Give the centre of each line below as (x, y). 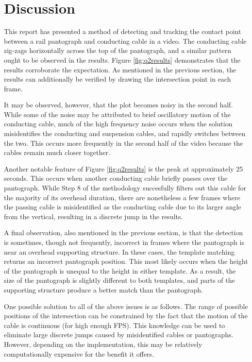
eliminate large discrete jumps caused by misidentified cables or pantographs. (119, 335)
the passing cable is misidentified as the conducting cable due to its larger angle (123, 207)
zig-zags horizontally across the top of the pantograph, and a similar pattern (118, 50)
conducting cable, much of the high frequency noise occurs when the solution (118, 124)
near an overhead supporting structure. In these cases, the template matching (119, 251)
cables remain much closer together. (57, 152)
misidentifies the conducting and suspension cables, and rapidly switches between (125, 133)
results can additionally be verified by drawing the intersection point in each (118, 79)
